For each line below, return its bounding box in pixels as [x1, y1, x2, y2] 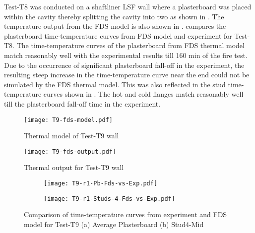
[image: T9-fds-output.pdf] [24, 148, 117, 155]
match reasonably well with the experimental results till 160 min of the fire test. [4, 50, 248, 60]
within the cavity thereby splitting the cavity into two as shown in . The [4, 11, 224, 21]
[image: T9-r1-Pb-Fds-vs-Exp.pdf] [44, 180, 158, 187]
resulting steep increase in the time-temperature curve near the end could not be [4, 69, 250, 80]
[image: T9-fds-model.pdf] [24, 116, 113, 123]
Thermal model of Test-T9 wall [24, 130, 119, 141]
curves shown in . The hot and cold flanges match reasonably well [43, 89, 244, 99]
